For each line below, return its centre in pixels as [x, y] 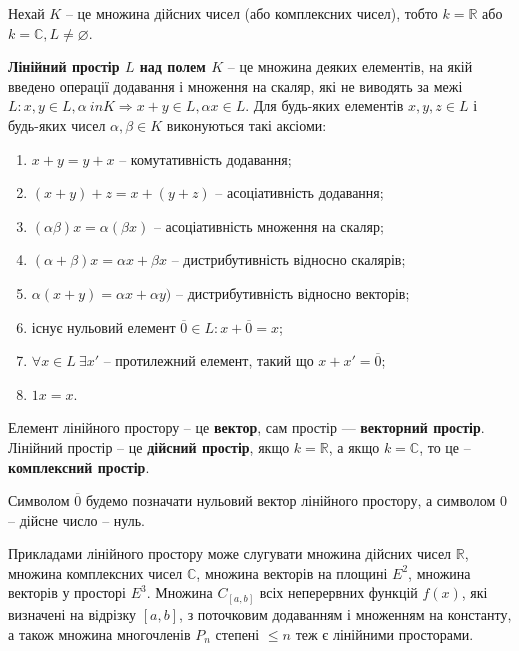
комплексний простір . [79, 466]
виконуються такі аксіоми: [246, 124]
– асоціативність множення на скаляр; [268, 225]
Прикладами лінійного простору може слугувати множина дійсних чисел [230, 553]
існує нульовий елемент [103, 326]
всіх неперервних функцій [338, 592]
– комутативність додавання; [205, 158]
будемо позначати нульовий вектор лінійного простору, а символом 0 [296, 500]
